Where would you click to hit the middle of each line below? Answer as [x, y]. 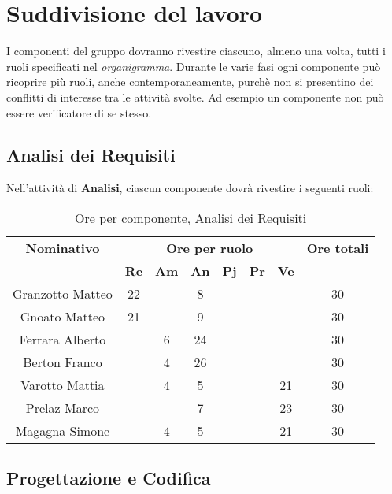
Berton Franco [63, 362]
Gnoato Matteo [63, 316]
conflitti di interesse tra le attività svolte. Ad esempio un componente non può [195, 97]
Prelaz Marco [63, 407]
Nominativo [63, 247]
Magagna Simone [63, 430]
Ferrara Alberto [63, 339]
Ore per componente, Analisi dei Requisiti [191, 217]
